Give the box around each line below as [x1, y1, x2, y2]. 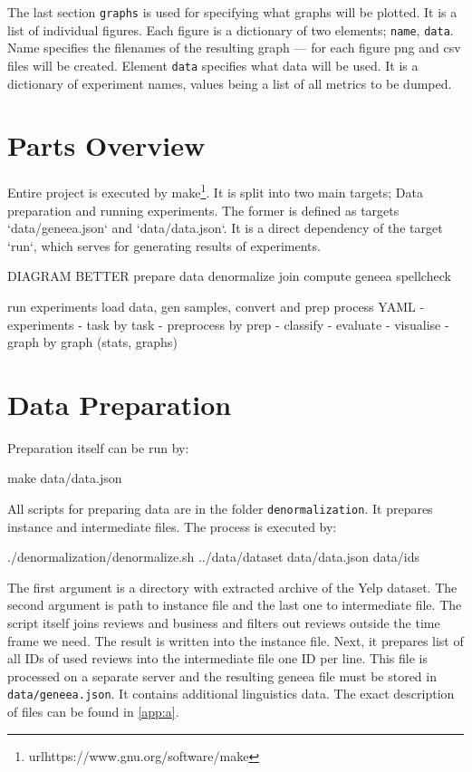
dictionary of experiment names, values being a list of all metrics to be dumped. [7, 73, 452, 92]
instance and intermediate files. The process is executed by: [7, 516, 337, 536]
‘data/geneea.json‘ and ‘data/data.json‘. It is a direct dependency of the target [7, 218, 443, 237]
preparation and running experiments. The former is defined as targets [7, 200, 400, 219]
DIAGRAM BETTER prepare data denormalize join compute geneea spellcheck [7, 266, 451, 285]
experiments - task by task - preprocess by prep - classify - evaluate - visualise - [7, 314, 449, 333]
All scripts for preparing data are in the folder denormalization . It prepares [7, 499, 433, 517]
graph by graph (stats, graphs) [7, 333, 178, 352]
